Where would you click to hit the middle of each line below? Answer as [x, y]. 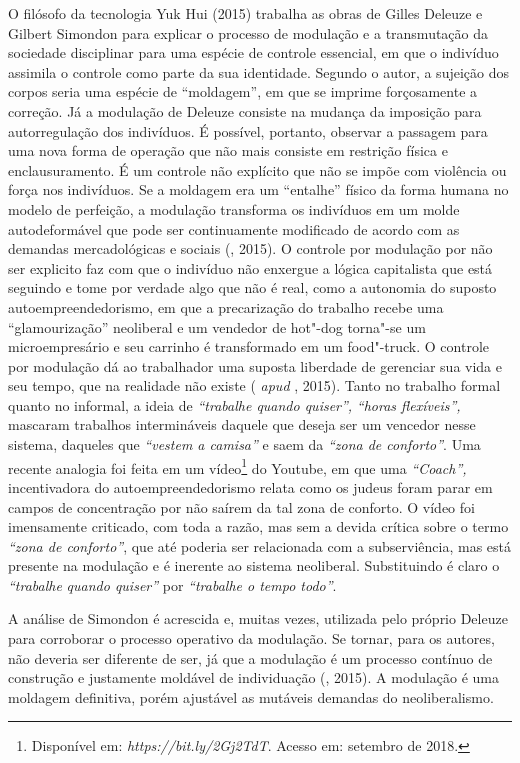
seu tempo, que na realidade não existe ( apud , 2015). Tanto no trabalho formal [254, 385]
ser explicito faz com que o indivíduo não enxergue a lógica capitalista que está [250, 267]
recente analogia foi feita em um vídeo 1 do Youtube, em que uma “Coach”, [237, 466]
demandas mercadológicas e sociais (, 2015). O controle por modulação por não [250, 248]
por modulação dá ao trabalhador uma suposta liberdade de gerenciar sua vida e [255, 365]
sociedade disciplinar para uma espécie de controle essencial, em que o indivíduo [253, 52]
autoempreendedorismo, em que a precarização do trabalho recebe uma [226, 306]
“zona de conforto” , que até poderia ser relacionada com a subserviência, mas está [259, 545]
